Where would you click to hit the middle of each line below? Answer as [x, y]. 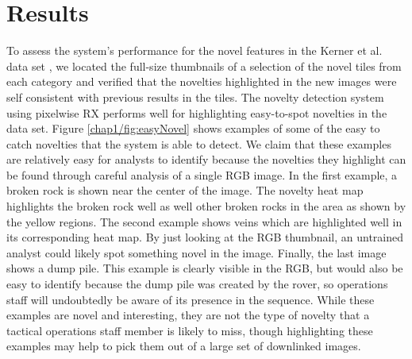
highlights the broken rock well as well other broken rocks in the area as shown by [206, 206]
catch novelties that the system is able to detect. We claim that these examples [199, 143]
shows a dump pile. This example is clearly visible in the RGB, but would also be [205, 268]
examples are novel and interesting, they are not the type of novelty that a [188, 315]
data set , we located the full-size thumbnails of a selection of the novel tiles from [204, 66]
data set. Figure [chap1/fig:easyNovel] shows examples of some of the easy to [193, 128]
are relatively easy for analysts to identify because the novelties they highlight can [206, 159]
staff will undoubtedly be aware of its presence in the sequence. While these [191, 299]
